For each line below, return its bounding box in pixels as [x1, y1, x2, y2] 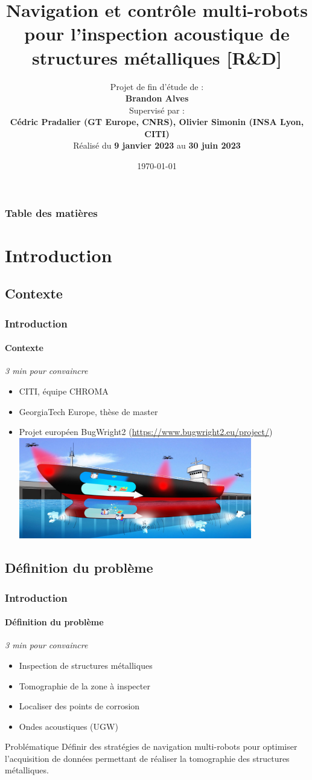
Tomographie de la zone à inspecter [19, 679, 150, 692]
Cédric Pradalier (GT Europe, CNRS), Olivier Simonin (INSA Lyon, [10, 115, 304, 128]
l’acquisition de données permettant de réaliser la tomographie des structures [5, 752, 290, 764]
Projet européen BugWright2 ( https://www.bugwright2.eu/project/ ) [19, 425, 273, 438]
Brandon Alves [125, 92, 189, 105]
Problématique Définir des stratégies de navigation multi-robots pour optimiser [5, 740, 298, 753]
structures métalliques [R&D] [32, 45, 282, 69]
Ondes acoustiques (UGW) [19, 720, 118, 732]
